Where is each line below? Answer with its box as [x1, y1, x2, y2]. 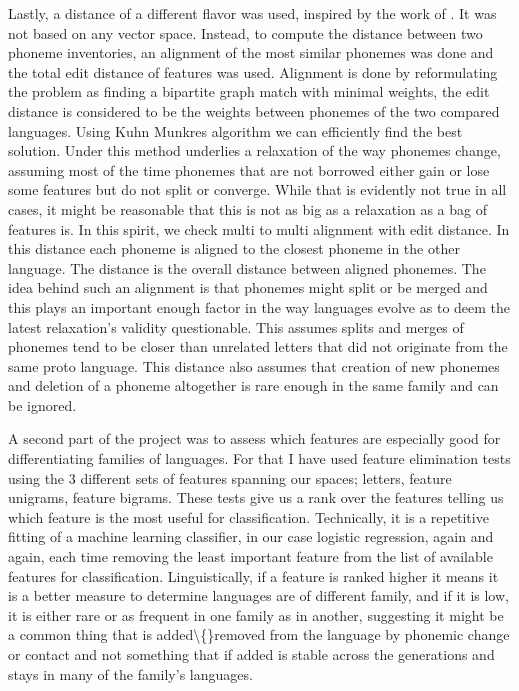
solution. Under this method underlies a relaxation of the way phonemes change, [8, 140, 501, 161]
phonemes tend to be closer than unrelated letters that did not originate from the [8, 336, 508, 357]
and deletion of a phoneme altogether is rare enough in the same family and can [8, 375, 499, 396]
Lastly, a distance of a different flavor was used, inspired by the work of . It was [8, 3, 497, 23]
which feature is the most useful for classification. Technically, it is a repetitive [8, 506, 489, 527]
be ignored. [8, 394, 77, 415]
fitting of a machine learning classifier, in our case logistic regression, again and [8, 526, 494, 547]
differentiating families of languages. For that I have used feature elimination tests [8, 448, 511, 469]
